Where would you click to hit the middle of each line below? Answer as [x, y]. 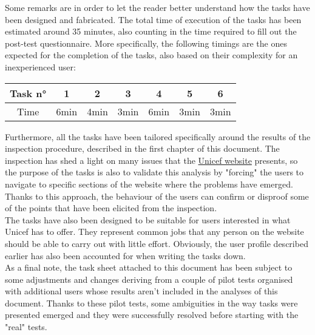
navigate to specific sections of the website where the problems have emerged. [149, 184]
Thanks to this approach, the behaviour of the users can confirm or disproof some [157, 196]
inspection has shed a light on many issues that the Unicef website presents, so [151, 160]
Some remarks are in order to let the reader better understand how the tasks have [157, 7]
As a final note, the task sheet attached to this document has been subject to [149, 267]
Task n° [28, 93]
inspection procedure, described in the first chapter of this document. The [142, 148]
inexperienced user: [40, 66]
